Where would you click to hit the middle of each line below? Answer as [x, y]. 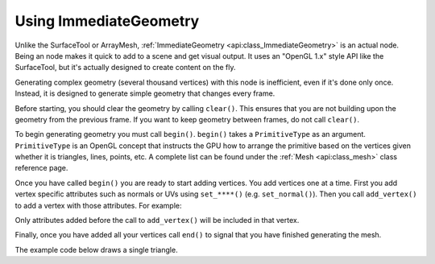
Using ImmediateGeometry [107, 21]
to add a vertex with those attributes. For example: [98, 205]
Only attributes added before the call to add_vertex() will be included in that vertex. [157, 221]
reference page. [41, 168]
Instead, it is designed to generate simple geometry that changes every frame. [145, 93]
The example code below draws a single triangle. [96, 250]
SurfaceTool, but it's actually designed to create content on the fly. [125, 68]
